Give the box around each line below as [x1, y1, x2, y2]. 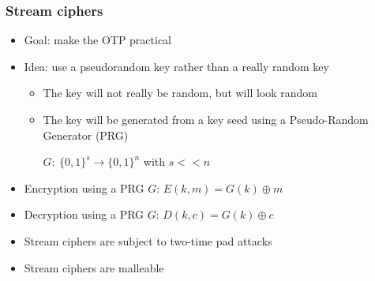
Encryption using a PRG [24, 179, 144, 196]
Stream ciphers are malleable [24, 259, 164, 275]
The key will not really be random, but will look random [43, 84, 318, 101]
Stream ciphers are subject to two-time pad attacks [24, 232, 272, 249]
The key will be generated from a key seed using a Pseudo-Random [43, 111, 369, 127]
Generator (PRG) [43, 126, 129, 143]
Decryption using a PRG [24, 206, 144, 223]
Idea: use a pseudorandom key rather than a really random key [24, 58, 329, 74]
